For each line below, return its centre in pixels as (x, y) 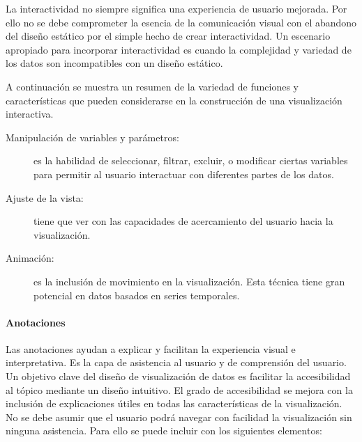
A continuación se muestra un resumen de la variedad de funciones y (152, 86)
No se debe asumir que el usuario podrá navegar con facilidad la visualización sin (179, 417)
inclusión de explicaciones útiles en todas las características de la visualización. (174, 403)
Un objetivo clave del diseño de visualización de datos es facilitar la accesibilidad (178, 376)
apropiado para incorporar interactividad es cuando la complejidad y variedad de (179, 49)
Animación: (30, 258)
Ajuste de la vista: (45, 197)
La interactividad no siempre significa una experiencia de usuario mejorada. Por (176, 8)
